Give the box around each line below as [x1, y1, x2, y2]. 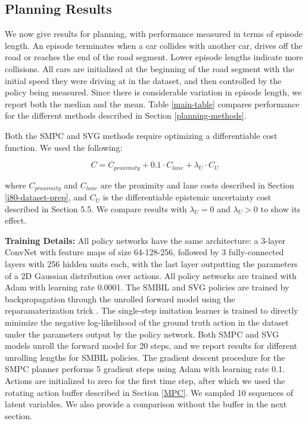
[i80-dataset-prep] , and [5, 191, 87, 203]
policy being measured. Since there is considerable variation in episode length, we [5, 86, 302, 98]
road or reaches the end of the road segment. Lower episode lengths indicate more [5, 51, 303, 63]
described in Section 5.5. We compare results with [5, 202, 187, 215]
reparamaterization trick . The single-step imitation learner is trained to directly [5, 304, 298, 317]
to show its [260, 202, 301, 215]
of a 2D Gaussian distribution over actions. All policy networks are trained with [5, 269, 297, 281]
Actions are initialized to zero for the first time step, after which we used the [5, 374, 285, 386]
